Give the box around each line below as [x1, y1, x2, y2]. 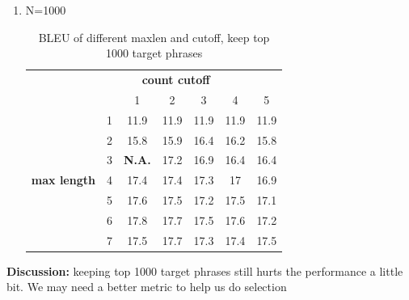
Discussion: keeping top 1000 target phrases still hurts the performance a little [6, 262, 403, 279]
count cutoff [141, 71, 210, 88]
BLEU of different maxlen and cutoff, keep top [38, 28, 270, 45]
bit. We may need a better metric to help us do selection [6, 278, 287, 295]
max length [31, 171, 95, 188]
